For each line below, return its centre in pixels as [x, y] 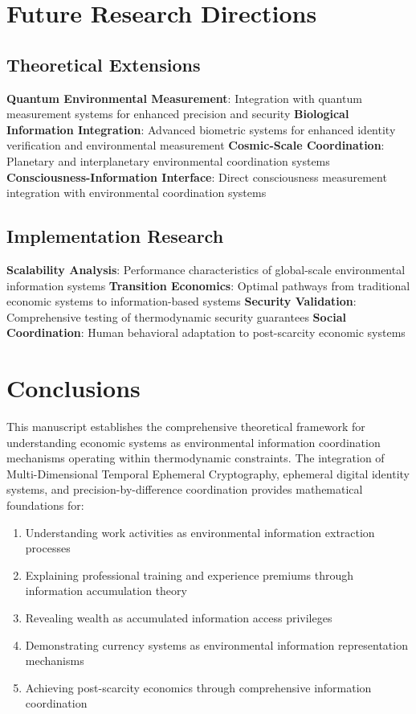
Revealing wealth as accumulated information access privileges [179, 617]
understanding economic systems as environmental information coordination [194, 442]
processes [48, 548]
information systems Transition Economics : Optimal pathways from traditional [208, 285]
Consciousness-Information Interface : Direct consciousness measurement [197, 176]
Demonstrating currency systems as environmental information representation [216, 644]
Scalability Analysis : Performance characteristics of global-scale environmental [206, 269]
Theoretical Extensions [104, 64]
